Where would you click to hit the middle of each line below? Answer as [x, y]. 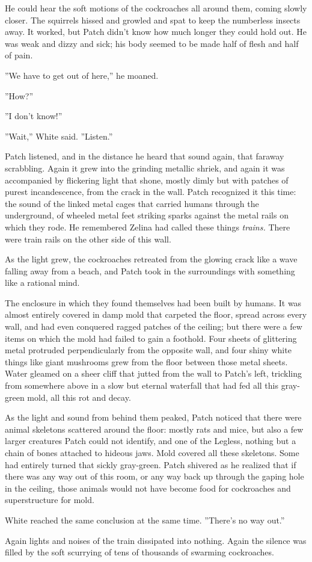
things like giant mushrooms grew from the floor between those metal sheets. [146, 361]
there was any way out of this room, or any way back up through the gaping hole [154, 476]
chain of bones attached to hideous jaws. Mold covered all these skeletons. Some [152, 452]
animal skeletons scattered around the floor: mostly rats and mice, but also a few [154, 429]
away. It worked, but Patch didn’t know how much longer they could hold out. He [156, 32]
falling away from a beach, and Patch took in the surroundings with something [150, 270]
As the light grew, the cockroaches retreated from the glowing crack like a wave [151, 259]
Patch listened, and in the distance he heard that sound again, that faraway [145, 156]
